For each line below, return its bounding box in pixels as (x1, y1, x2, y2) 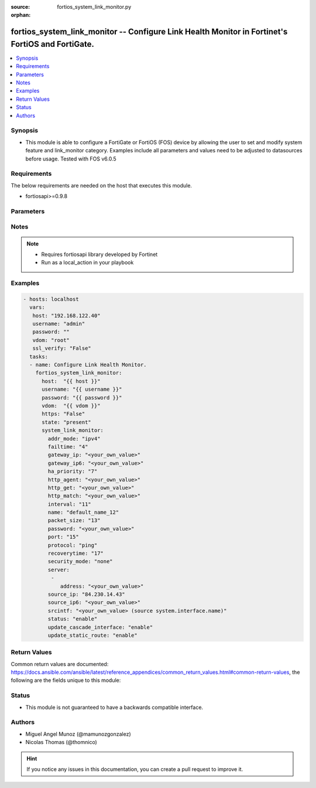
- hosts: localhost (23, 296, 79, 302)
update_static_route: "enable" (47, 632, 138, 639)
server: (47, 566, 70, 573)
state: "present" (42, 419, 92, 425)
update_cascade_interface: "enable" (47, 624, 153, 630)
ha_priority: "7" (47, 468, 98, 475)
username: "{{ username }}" (42, 386, 122, 393)
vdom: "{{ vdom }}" (42, 402, 101, 409)
